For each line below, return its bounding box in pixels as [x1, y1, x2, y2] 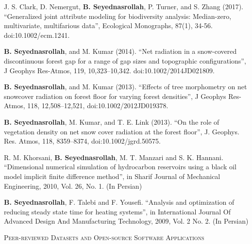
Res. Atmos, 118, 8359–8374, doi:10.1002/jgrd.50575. [4, 136, 161, 146]
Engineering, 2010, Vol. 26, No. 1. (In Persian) [4, 180, 142, 191]
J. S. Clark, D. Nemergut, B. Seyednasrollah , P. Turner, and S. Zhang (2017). [4, 1, 244, 11]
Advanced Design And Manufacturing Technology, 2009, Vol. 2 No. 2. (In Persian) [4, 216, 249, 226]
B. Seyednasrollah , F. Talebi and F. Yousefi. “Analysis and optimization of [4, 197, 235, 207]
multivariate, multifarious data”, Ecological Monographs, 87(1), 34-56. [4, 20, 213, 31]
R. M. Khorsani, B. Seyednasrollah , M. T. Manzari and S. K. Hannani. [4, 152, 223, 162]
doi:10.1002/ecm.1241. [4, 30, 70, 40]
